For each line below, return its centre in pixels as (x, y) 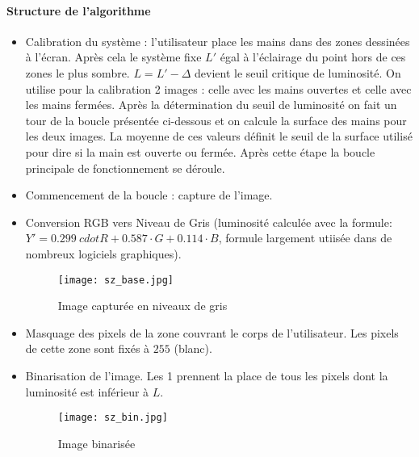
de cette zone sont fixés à (88, 348)
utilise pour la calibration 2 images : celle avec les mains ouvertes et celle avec (218, 88)
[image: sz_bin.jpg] (113, 418)
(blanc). (193, 348)
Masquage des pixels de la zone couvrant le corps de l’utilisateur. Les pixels (212, 332)
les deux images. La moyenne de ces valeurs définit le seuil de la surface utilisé (219, 136)
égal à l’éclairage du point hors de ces (313, 57)
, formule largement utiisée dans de (305, 238)
